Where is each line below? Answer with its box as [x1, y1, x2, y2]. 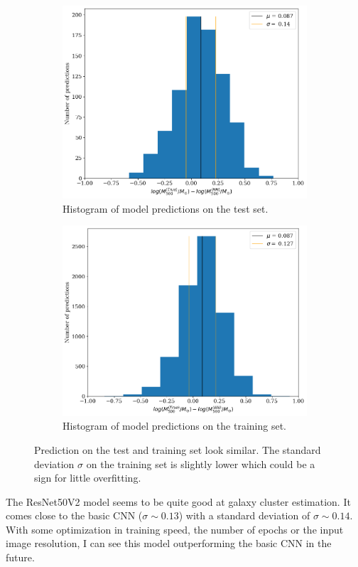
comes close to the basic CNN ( [6, 508, 143, 523]
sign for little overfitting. [34, 470, 141, 485]
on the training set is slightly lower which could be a [86, 456, 315, 471]
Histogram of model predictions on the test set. [63, 201, 268, 216]
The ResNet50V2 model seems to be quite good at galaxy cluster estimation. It [6, 494, 351, 509]
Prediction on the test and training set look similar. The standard [34, 442, 321, 457]
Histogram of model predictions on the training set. [63, 418, 286, 433]
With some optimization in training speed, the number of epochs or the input [6, 521, 344, 536]
